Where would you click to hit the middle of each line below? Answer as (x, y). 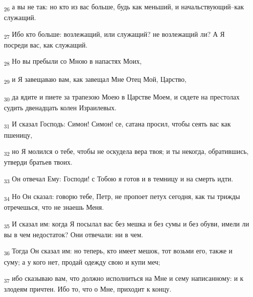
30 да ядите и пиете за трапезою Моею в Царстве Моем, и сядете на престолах (122, 97)
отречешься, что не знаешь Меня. (54, 207)
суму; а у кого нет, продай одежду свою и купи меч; (82, 261)
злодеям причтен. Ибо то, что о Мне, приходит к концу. (88, 289)
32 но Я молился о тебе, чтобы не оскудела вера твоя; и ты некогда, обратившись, (126, 152)
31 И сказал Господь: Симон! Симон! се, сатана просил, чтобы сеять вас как (117, 124)
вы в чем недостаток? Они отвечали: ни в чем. (74, 234)
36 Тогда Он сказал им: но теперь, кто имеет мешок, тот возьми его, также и (118, 251)
